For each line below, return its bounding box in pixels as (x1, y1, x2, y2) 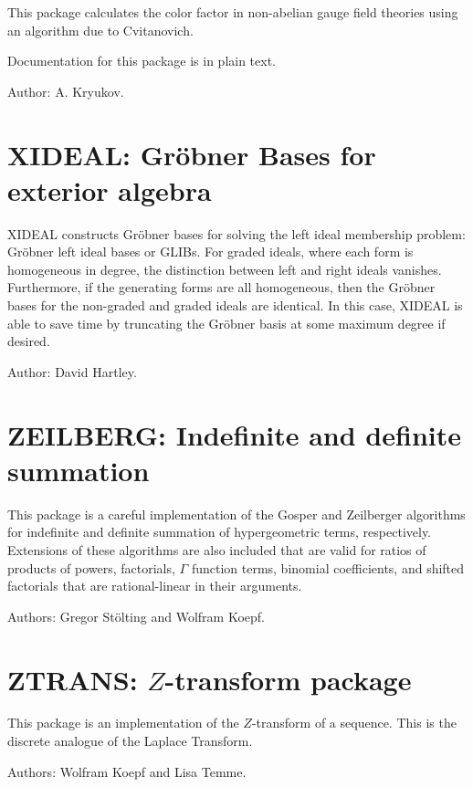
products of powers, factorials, (7, 558, 175, 577)
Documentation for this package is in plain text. (7, 51, 277, 70)
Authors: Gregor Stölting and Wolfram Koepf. (7, 606, 265, 625)
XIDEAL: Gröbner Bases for (7, 135, 376, 173)
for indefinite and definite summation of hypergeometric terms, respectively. (7, 522, 432, 541)
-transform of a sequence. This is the (251, 713, 457, 732)
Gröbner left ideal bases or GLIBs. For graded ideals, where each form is (7, 242, 414, 261)
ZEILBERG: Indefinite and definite (7, 415, 462, 453)
